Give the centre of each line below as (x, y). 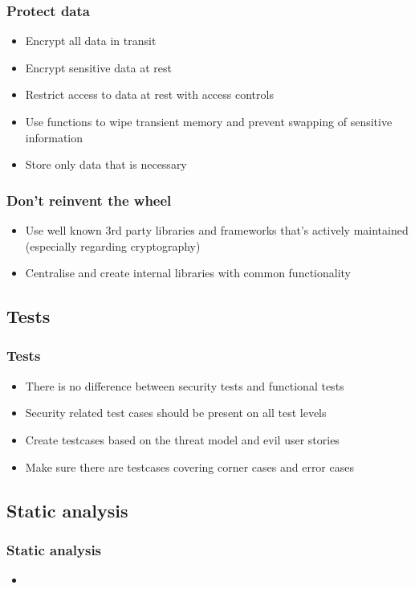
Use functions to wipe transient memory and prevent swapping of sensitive (209, 121)
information (54, 137)
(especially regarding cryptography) (113, 245)
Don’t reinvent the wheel (89, 200)
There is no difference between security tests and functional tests (185, 385)
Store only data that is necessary (106, 164)
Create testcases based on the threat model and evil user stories (182, 439)
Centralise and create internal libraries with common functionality (188, 273)
